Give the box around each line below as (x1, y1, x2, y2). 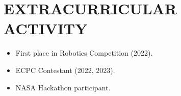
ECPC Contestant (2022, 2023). (15, 64, 115, 75)
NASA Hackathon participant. (15, 82, 111, 92)
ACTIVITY (4, 18, 88, 39)
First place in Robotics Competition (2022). (15, 47, 153, 58)
